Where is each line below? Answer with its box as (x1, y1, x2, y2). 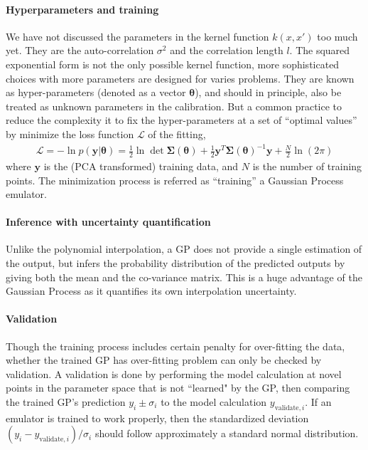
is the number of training (252, 158, 362, 173)
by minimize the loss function (6, 126, 134, 141)
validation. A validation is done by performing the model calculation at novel (6, 366, 342, 381)
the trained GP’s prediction (6, 394, 126, 409)
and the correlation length (170, 43, 283, 58)
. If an (305, 394, 332, 409)
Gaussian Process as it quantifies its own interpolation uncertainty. (6, 283, 297, 298)
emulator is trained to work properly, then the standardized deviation (6, 410, 309, 425)
